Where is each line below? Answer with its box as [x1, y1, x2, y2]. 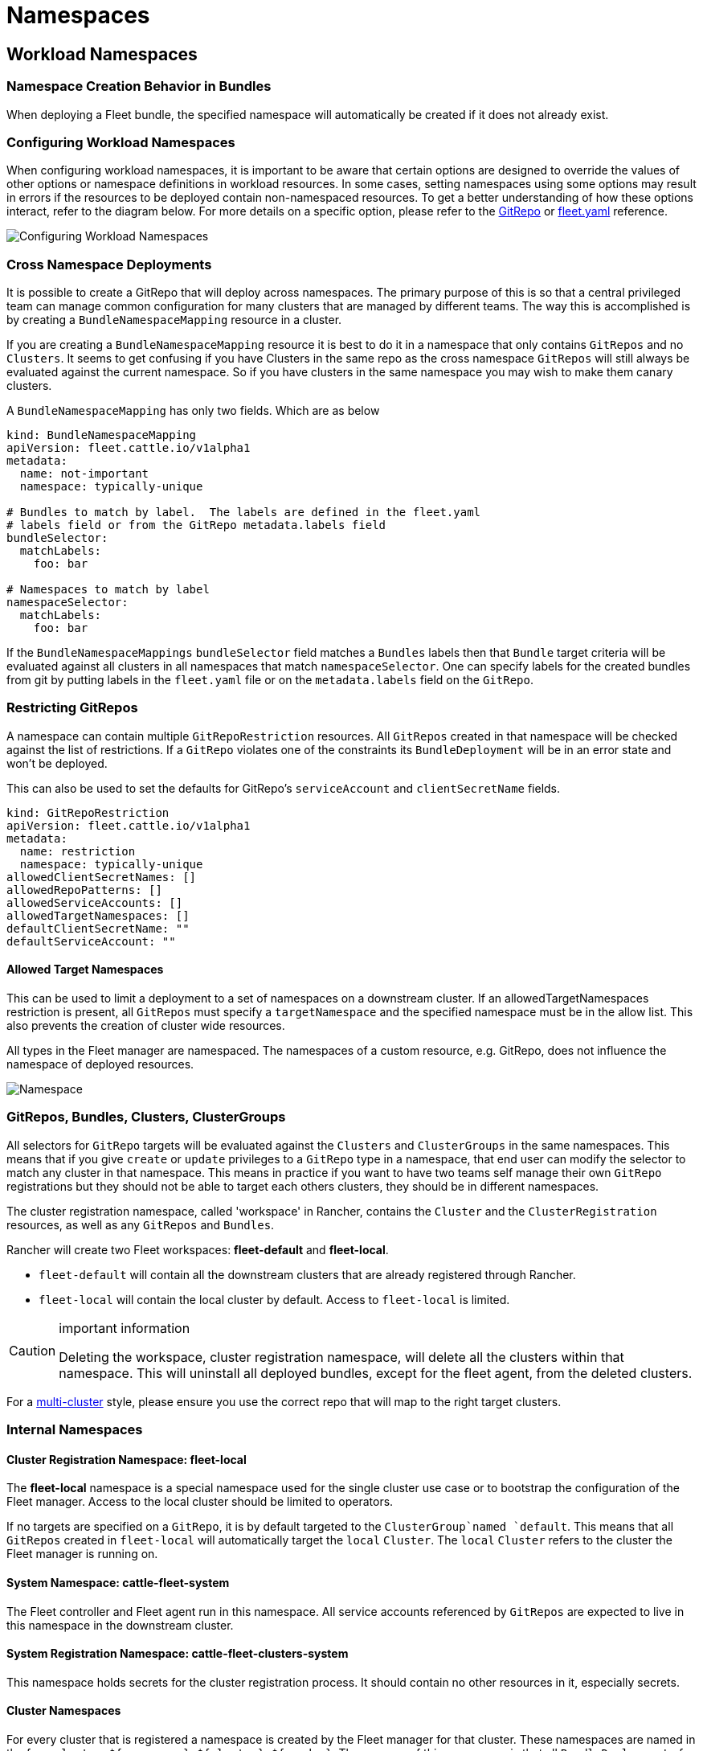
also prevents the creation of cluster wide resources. [6, 1019, 285, 1033]
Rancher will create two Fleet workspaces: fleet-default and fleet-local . [6, 1242, 389, 1257]
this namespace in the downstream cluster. [6, 1618, 234, 1632]
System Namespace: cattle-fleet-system [6, 1575, 230, 1589]
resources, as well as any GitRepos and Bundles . [6, 1217, 275, 1232]
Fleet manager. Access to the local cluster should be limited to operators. [6, 1495, 394, 1509]
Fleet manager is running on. [6, 1547, 158, 1561]
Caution [9, 1342, 56, 1359]
